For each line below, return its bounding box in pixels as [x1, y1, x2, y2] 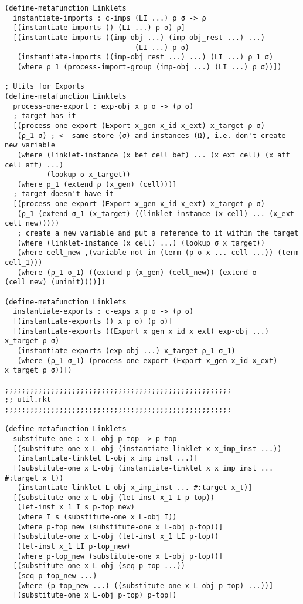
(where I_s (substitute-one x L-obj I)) [17, 513, 177, 522]
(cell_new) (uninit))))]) [5, 278, 105, 287]
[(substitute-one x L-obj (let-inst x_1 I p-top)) [13, 493, 215, 502]
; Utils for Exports [5, 82, 85, 91]
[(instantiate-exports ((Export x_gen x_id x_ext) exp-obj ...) [13, 327, 270, 335]
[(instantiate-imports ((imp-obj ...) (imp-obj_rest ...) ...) [13, 33, 265, 42]
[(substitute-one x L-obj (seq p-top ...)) [13, 562, 185, 571]
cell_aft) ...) [5, 160, 64, 169]
